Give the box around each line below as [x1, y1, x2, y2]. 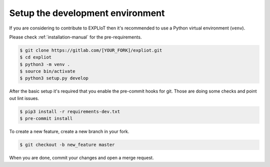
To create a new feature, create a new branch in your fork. [9, 128, 129, 134]
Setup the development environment [9, 7, 165, 18]
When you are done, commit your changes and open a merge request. [9, 155, 154, 161]
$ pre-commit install [19, 115, 73, 121]
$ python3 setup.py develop [19, 75, 88, 81]
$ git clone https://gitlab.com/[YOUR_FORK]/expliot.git [19, 47, 162, 53]
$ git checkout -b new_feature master [19, 142, 115, 147]
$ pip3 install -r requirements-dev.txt [19, 108, 120, 114]
